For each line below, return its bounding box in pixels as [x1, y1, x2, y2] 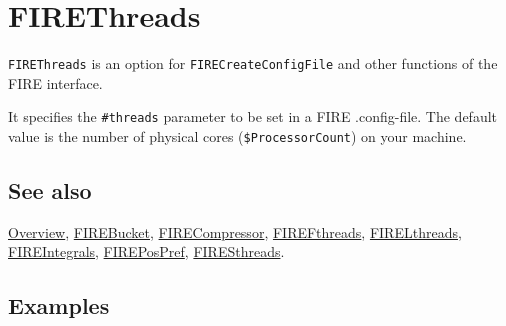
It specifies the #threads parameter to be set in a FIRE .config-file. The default [8, 106, 498, 127]
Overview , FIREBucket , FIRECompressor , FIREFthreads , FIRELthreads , [8, 221, 462, 242]
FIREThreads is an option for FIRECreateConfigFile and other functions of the [8, 53, 498, 74]
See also [8, 175, 92, 206]
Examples [8, 290, 110, 321]
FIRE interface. [8, 72, 103, 93]
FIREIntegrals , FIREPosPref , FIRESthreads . [8, 241, 285, 262]
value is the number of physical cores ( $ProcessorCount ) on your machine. [8, 126, 467, 147]
